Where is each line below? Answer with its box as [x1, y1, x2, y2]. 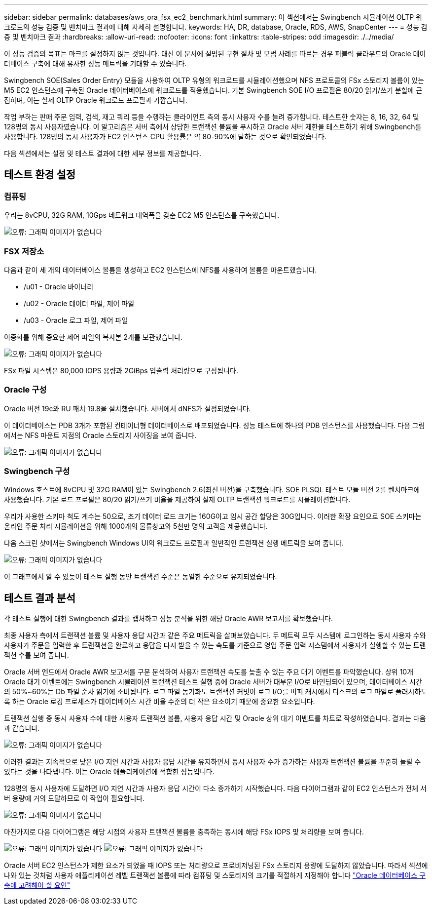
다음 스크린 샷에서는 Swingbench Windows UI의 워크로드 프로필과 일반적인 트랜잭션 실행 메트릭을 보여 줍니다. [4, 539, 344, 548]
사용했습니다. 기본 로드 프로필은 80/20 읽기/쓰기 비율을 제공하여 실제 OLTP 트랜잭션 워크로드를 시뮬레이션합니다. [4, 495, 351, 504]
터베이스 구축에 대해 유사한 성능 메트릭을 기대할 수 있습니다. [4, 59, 187, 68]
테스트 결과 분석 [4, 592, 76, 604]
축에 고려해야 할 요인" [4, 881, 71, 890]
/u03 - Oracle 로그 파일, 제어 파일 [24, 316, 128, 324]
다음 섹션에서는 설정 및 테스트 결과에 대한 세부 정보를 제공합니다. [4, 149, 202, 158]
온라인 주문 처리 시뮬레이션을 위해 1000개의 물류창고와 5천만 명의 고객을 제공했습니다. [4, 522, 268, 531]
